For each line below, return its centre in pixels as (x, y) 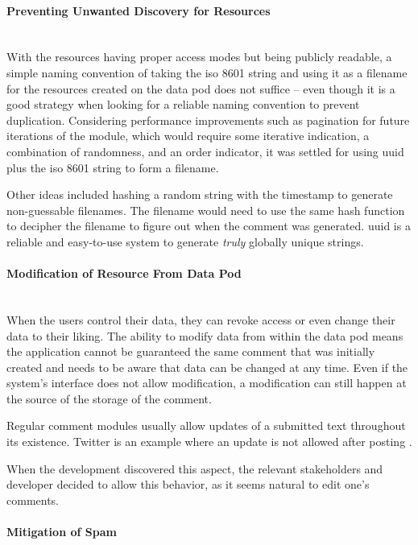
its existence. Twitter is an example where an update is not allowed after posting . (209, 442)
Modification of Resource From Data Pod (124, 273)
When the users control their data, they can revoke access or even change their (201, 319)
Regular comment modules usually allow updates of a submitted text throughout (206, 425)
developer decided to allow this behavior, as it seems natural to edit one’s (188, 484)
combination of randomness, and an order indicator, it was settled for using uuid (205, 151)
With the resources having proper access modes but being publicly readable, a (199, 57)
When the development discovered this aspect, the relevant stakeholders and (195, 468)
